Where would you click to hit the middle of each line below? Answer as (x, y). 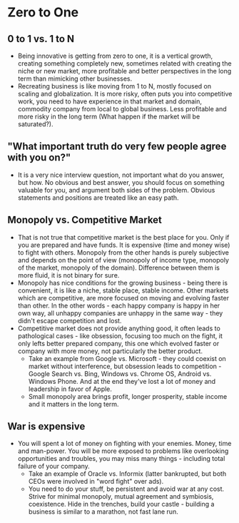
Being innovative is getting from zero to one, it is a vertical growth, (115, 56)
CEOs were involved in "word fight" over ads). (96, 482)
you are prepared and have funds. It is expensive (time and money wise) (124, 245)
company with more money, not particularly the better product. (110, 351)
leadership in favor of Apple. (70, 389)
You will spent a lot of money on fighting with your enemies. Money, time (124, 444)
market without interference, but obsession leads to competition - (125, 366)
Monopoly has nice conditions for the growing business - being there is (123, 283)
